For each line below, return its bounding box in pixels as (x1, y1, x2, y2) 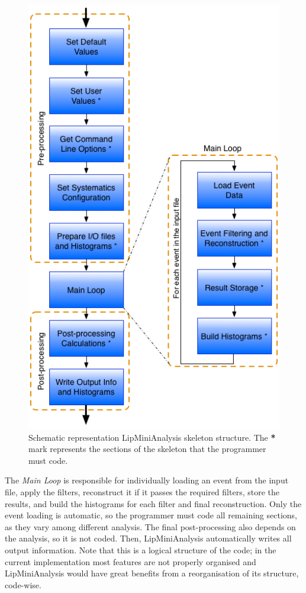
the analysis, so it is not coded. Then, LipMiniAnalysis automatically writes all (5, 532, 292, 544)
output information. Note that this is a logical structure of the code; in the (5, 544, 276, 556)
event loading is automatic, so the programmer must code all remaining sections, (5, 509, 298, 521)
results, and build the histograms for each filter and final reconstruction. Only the (5, 497, 302, 509)
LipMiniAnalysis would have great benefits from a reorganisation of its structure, (5, 567, 299, 579)
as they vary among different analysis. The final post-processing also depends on (5, 520, 296, 533)
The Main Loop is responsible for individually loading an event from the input (5, 474, 289, 486)
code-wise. (5, 578, 41, 591)
